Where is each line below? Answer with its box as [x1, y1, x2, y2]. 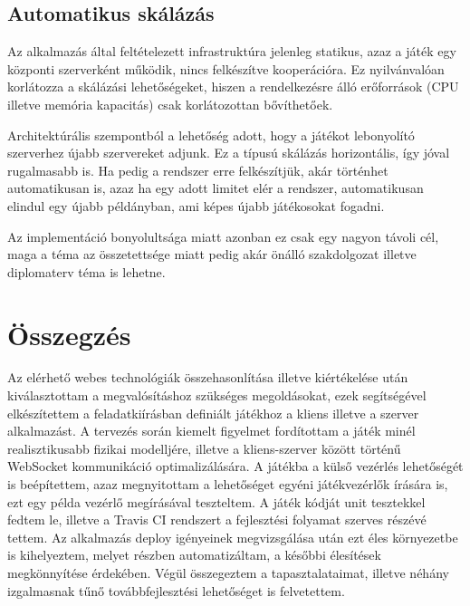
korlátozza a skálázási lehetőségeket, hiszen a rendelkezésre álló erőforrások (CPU [7, 77, 459, 96]
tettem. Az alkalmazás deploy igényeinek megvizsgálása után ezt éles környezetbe [7, 527, 458, 546]
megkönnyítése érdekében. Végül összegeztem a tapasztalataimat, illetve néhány [7, 563, 449, 582]
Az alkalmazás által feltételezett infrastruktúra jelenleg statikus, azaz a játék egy [7, 42, 456, 61]
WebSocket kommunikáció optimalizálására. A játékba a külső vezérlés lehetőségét [7, 457, 464, 476]
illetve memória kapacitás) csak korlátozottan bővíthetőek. [7, 94, 333, 113]
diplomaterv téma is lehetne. [7, 262, 166, 281]
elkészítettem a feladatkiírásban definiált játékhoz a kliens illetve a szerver [7, 403, 419, 422]
